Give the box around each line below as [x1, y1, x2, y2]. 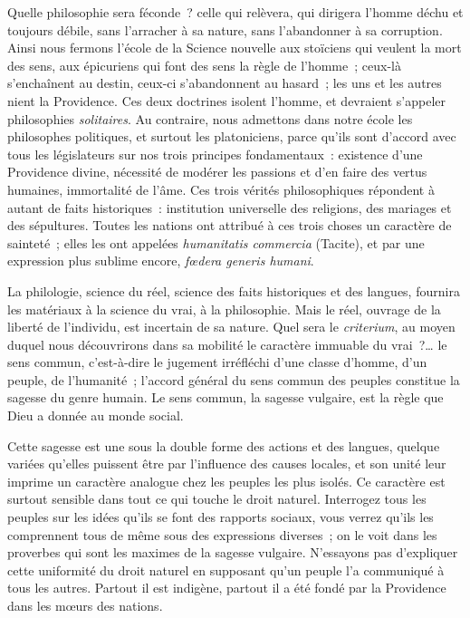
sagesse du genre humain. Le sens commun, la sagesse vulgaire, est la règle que [7, 388, 444, 407]
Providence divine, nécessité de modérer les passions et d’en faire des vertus [7, 162, 427, 181]
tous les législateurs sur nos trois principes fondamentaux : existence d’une [7, 144, 423, 163]
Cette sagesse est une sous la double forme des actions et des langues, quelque [7, 436, 440, 455]
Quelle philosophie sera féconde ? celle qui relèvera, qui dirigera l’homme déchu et [7, 3, 464, 21]
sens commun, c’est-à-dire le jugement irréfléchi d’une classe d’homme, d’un [7, 352, 427, 372]
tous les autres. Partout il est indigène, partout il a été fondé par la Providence [7, 578, 446, 597]
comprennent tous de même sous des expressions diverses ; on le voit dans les [7, 525, 437, 544]
